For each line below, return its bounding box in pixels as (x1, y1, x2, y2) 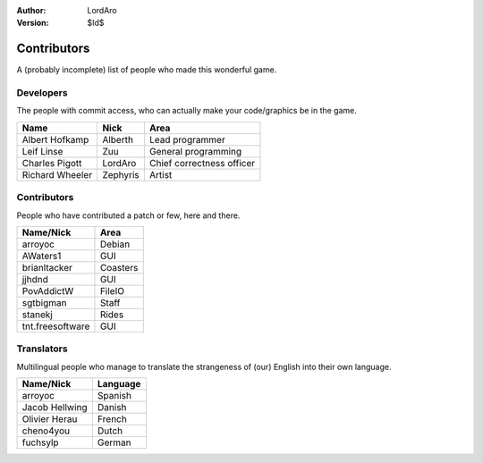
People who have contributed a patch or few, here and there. (16, 210, 241, 221)
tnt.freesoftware (21, 320, 90, 333)
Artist (148, 168, 173, 181)
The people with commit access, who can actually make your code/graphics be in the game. (16, 105, 358, 116)
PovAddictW (21, 284, 74, 297)
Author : (16, 5, 47, 15)
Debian (99, 238, 131, 250)
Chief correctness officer (148, 156, 256, 169)
